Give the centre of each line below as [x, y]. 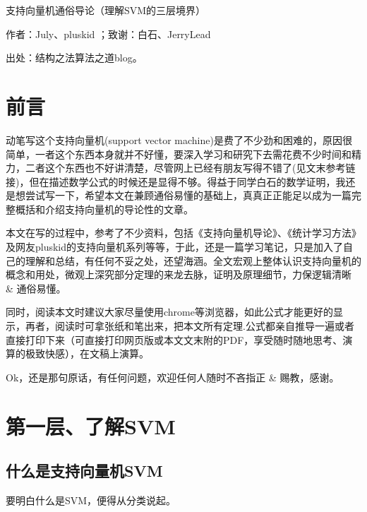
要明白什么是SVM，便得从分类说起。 [91, 500]
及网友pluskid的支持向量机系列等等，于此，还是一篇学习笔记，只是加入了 [175, 247]
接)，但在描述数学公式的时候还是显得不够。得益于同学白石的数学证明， [171, 181]
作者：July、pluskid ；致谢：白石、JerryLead [108, 34]
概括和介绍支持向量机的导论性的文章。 [104, 209]
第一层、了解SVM [91, 425]
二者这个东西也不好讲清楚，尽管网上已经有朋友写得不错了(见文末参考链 [190, 168]
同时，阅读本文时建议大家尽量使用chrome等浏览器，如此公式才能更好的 [169, 312]
